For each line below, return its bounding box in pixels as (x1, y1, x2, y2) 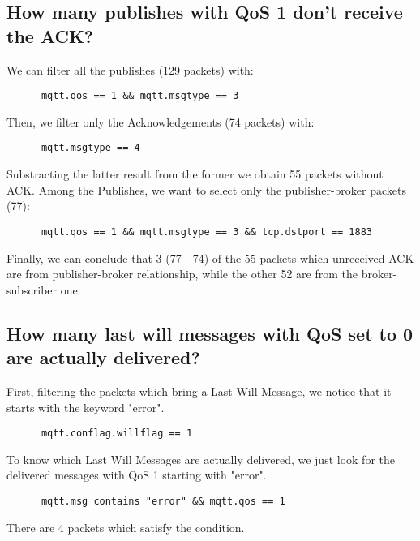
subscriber (6, 281, 58, 298)
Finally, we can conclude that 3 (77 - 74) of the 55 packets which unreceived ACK (6, 249, 414, 266)
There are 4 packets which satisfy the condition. (6, 518, 245, 535)
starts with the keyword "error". (6, 398, 165, 415)
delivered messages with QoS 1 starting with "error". (6, 466, 267, 483)
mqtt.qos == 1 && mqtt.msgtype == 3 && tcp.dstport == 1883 (41, 225, 373, 238)
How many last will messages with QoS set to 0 (6, 320, 414, 346)
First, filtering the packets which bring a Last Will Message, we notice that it (6, 382, 392, 399)
